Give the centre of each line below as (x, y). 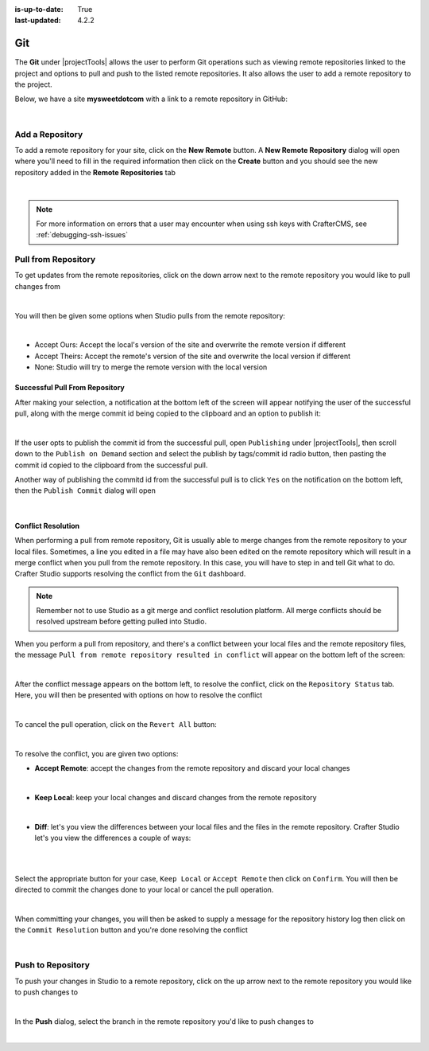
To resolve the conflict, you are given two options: (97, 753)
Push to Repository (52, 965)
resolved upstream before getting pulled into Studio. (122, 622)
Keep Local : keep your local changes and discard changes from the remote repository (176, 798)
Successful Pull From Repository (70, 388)
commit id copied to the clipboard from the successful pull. (111, 465)
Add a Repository (49, 134)
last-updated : (38, 21)
